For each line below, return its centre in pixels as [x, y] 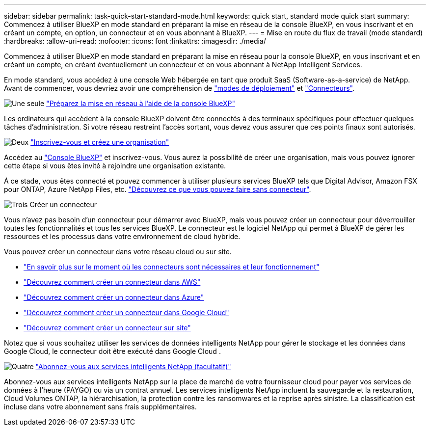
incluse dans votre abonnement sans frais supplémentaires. [100, 407]
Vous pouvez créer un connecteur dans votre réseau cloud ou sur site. [118, 252]
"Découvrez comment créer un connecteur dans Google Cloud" [126, 312]
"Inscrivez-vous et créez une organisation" [100, 142]
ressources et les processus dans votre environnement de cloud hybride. [122, 236]
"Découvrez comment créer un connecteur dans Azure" [114, 297]
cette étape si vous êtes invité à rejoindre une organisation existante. [115, 166]
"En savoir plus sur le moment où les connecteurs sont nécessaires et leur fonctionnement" [172, 267]
